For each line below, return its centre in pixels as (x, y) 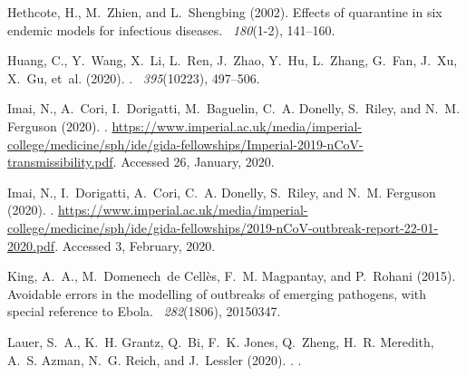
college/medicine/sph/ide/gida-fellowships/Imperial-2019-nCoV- (185, 144)
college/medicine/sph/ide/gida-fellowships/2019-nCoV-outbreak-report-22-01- (223, 227)
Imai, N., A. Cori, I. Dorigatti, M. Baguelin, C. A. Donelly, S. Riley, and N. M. (234, 108)
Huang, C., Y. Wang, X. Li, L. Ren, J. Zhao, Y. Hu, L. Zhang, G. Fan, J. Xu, (233, 60)
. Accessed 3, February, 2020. (135, 245)
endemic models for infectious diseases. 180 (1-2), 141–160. (171, 29)
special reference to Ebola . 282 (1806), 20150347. (144, 311)
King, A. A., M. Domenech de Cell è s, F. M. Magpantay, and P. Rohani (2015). (232, 276)
